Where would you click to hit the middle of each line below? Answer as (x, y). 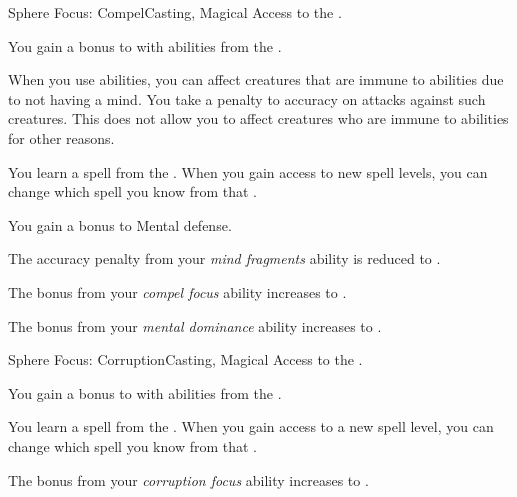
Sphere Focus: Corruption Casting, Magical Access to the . (185, 359)
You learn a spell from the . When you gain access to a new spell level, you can (251, 426)
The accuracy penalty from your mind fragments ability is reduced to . (224, 258)
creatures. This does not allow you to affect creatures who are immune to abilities (258, 118)
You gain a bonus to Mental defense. (120, 224)
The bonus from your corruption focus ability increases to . (188, 479)
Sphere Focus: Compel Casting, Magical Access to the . (175, 12)
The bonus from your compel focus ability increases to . (177, 291)
